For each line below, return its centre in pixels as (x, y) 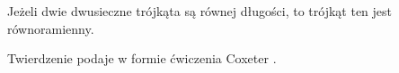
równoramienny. (51, 28)
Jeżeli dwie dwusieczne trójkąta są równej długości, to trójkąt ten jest (200, 11)
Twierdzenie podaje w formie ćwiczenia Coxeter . (142, 58)
